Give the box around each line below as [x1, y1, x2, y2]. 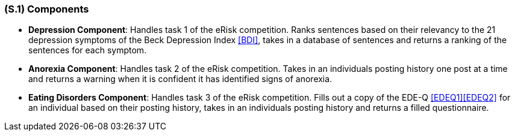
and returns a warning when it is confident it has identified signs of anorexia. [28, 74, 332, 84]
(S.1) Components [4, 3, 89, 15]
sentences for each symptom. [28, 45, 147, 56]
